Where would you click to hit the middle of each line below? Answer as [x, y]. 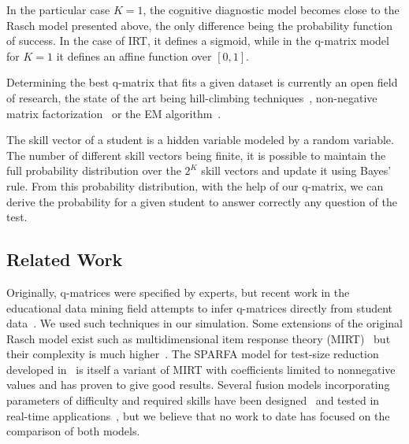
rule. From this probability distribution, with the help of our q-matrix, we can [195, 185]
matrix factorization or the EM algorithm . [114, 113]
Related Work [65, 259]
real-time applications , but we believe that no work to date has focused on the [198, 415]
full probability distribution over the [94, 170]
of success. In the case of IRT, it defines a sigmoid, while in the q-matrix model [198, 41]
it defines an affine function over [134, 55]
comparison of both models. [73, 431]
